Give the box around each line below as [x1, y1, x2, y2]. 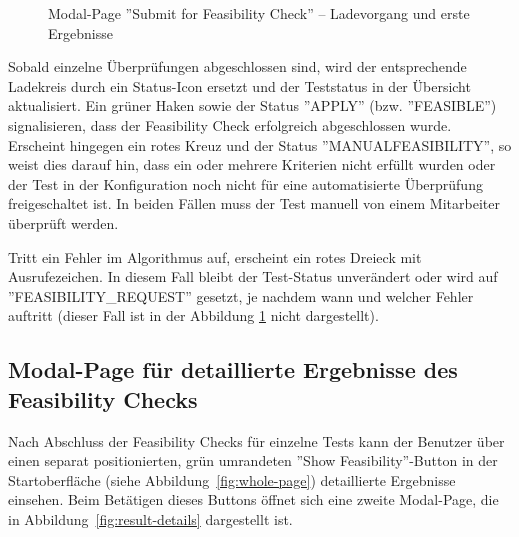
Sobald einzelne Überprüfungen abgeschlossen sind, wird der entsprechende [8, 56, 467, 77]
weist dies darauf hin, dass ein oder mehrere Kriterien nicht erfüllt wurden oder [8, 154, 496, 175]
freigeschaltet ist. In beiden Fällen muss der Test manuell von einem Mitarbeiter [8, 193, 500, 214]
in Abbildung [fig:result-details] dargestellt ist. [8, 508, 293, 529]
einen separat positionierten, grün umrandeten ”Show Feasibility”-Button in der [8, 450, 498, 471]
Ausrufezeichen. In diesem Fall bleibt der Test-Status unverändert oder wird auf [8, 266, 498, 287]
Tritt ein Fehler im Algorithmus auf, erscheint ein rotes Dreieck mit [8, 246, 422, 267]
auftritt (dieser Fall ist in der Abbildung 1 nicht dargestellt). [8, 305, 379, 326]
